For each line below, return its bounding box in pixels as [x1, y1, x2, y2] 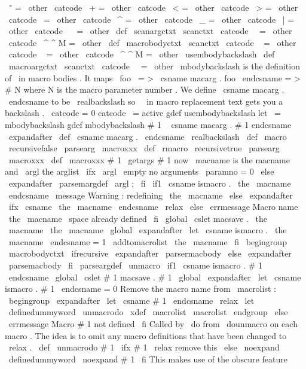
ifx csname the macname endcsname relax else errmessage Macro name [8, 200, 298, 213]
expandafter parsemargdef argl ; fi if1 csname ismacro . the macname [8, 176, 291, 189]
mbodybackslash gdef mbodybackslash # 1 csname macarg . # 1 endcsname [5, 118, 292, 130]
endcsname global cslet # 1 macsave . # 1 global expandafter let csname [8, 270, 301, 283]
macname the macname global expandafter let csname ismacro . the [8, 224, 287, 236]
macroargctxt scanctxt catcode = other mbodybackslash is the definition [8, 59, 300, 72]
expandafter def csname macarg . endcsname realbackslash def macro [8, 130, 287, 142]
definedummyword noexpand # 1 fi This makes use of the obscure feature [8, 352, 287, 365]
